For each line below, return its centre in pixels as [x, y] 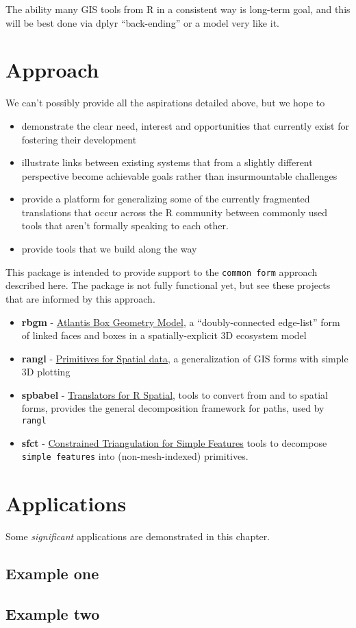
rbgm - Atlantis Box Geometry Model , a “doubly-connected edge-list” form [181, 322]
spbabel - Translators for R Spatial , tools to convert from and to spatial [175, 394]
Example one [52, 573]
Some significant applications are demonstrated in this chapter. [138, 536]
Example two [53, 613]
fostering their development [79, 139]
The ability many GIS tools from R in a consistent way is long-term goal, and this [178, 9]
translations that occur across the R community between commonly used [175, 212]
